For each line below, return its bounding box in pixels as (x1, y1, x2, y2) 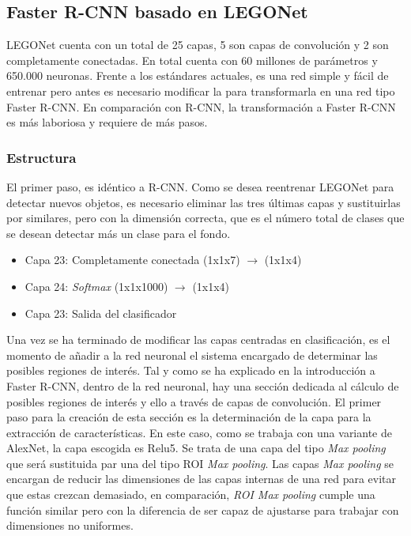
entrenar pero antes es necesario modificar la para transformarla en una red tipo (6, 82, 395, 99)
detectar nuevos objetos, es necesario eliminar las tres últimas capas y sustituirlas (6, 194, 401, 210)
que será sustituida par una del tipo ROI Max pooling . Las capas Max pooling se (6, 455, 394, 471)
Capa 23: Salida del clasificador (25, 304, 177, 321)
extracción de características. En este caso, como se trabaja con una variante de (6, 424, 392, 440)
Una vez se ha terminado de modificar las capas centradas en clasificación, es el (6, 331, 390, 348)
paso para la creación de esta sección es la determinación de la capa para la (6, 409, 371, 425)
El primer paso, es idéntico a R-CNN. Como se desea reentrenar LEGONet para (6, 178, 394, 194)
